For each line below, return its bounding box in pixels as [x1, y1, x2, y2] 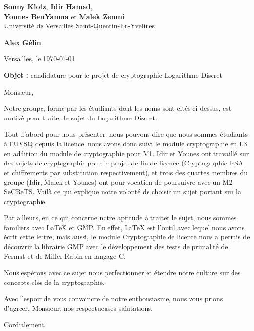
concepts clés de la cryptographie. [4, 277, 105, 287]
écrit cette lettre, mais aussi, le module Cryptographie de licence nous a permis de [4, 232, 250, 242]
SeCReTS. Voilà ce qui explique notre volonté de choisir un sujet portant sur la [4, 186, 241, 196]
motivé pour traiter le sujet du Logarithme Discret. [4, 112, 157, 122]
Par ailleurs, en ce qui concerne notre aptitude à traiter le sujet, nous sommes [4, 213, 237, 223]
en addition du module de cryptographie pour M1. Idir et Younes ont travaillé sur [4, 148, 249, 158]
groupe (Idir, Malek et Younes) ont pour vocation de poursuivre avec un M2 [4, 177, 233, 187]
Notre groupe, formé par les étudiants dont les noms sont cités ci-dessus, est [4, 103, 232, 113]
